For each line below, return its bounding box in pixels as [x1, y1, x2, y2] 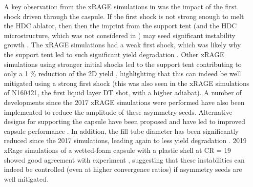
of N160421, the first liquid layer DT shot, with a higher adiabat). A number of [4, 87, 242, 98]
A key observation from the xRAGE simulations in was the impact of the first [4, 1, 237, 11]
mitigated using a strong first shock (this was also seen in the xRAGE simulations [4, 78, 250, 88]
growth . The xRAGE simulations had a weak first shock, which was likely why [4, 40, 241, 50]
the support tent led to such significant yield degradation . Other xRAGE [4, 49, 225, 59]
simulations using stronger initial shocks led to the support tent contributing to [4, 59, 242, 69]
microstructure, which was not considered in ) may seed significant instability [4, 30, 235, 40]
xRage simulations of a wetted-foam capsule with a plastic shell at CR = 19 [4, 145, 231, 155]
